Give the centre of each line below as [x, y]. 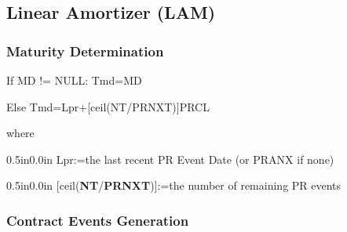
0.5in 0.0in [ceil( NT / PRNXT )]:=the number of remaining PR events [174, 185]
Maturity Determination [85, 51]
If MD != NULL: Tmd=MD [74, 80]
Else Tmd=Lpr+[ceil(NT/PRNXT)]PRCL [108, 106]
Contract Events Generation [98, 220]
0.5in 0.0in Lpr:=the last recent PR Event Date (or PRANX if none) [170, 159]
